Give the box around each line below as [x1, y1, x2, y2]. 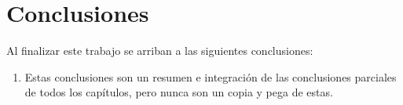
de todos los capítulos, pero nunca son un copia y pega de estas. [24, 84, 333, 100]
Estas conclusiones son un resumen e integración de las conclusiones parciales [24, 68, 397, 85]
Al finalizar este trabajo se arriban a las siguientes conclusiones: [6, 42, 313, 59]
